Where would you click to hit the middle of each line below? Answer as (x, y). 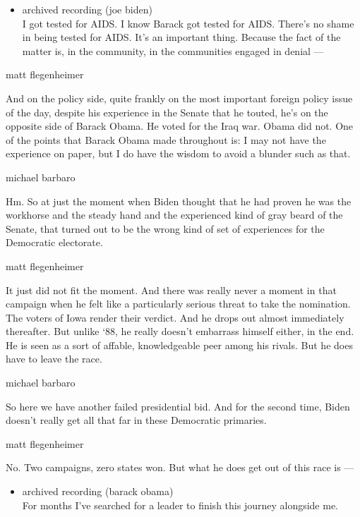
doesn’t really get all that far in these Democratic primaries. (136, 420)
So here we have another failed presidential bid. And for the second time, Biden (178, 406)
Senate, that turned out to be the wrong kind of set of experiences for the (165, 228)
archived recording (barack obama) (98, 491)
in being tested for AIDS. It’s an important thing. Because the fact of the (181, 37)
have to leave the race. (54, 359)
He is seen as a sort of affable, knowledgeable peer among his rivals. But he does (179, 345)
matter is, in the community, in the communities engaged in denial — (173, 50)
